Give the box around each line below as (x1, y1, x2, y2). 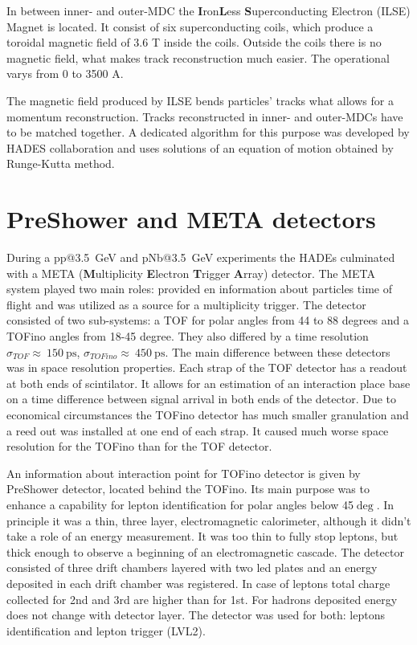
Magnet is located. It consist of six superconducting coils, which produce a (6, 18, 374, 35)
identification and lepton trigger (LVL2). (6, 622, 206, 639)
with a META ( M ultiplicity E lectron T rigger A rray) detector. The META (6, 264, 376, 281)
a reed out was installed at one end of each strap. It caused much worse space (6, 422, 389, 439)
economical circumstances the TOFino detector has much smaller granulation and (6, 406, 409, 423)
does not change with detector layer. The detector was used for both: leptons (6, 606, 385, 623)
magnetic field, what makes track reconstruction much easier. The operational (6, 49, 390, 66)
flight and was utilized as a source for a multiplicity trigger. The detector (6, 296, 366, 312)
